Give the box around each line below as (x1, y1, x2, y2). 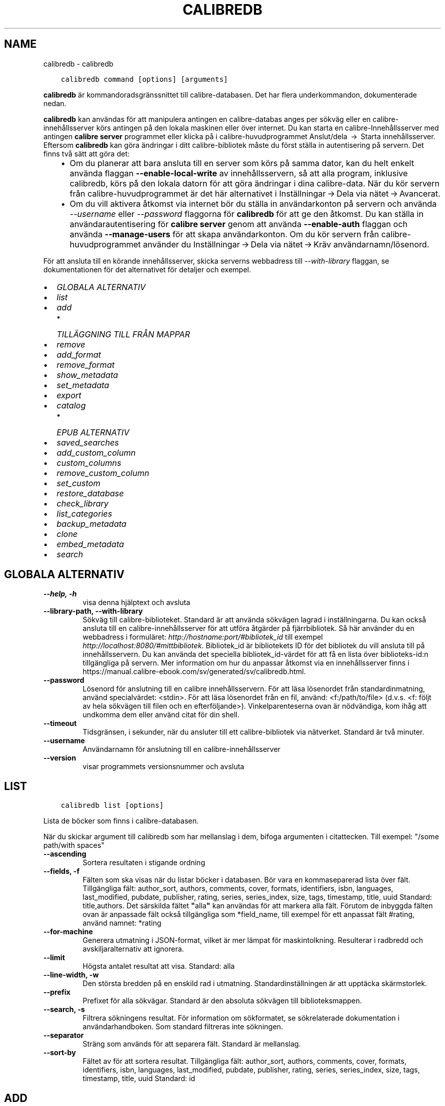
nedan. (43, 99, 67, 108)
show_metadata (56, 369, 118, 380)
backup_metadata (56, 518, 126, 529)
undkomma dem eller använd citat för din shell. (82, 710, 240, 719)
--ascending (43, 849, 86, 859)
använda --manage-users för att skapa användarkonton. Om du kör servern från (70, 229, 379, 239)
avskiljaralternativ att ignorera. (82, 944, 184, 954)
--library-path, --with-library (43, 607, 143, 616)
